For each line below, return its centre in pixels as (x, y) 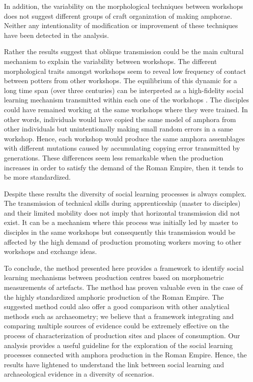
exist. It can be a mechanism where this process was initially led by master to (121, 222)
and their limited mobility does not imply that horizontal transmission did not (122, 212)
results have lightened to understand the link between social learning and (114, 364)
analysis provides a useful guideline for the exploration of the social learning (118, 345)
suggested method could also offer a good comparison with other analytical (117, 306)
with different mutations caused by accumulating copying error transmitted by (122, 148)
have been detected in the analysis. (56, 35)
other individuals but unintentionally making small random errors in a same (119, 129)
